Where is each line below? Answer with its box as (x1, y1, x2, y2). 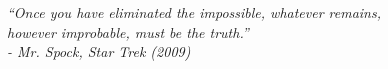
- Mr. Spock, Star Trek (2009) (7, 41, 191, 62)
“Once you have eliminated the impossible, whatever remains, (7, 2, 382, 22)
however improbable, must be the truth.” (7, 21, 249, 42)
